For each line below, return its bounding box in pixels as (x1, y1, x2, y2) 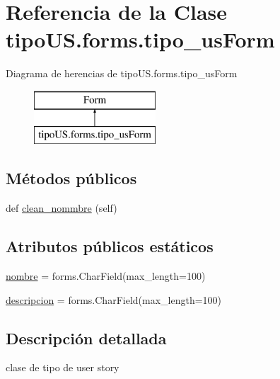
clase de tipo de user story (6, 360, 119, 375)
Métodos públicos (6, 167, 137, 189)
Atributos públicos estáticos (6, 235, 214, 257)
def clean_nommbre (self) (6, 200, 117, 215)
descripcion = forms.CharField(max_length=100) (6, 292, 222, 307)
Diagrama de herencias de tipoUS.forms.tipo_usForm (6, 66, 238, 81)
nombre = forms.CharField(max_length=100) (6, 268, 206, 283)
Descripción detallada (6, 327, 167, 349)
